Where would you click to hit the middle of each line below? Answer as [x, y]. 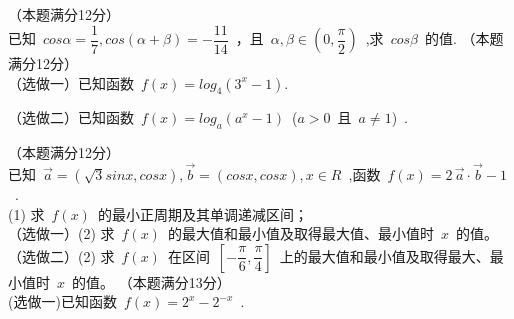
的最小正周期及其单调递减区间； [202, 213]
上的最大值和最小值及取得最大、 [384, 255]
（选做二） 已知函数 [71, 117]
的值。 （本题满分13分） [151, 281]
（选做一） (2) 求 [61, 233]
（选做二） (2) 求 [61, 255]
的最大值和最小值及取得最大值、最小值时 [300, 233]
